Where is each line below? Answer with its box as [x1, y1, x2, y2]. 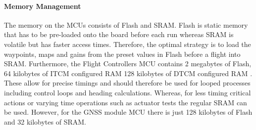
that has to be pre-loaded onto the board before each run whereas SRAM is [4, 29, 234, 40]
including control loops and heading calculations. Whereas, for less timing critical [4, 87, 251, 97]
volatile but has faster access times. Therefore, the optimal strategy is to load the [4, 39, 251, 49]
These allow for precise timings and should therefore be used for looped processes [4, 78, 251, 88]
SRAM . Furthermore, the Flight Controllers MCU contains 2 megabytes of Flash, [4, 58, 252, 69]
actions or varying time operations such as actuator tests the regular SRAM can [4, 97, 247, 107]
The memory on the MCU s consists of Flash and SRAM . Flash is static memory [4, 19, 248, 30]
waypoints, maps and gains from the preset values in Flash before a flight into [4, 48, 241, 59]
